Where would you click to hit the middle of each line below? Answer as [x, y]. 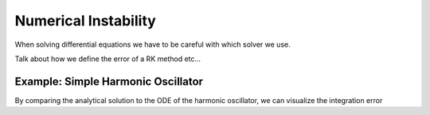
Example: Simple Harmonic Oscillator [109, 81]
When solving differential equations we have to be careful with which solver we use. [152, 44]
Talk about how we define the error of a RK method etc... [108, 59]
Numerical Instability [86, 21]
